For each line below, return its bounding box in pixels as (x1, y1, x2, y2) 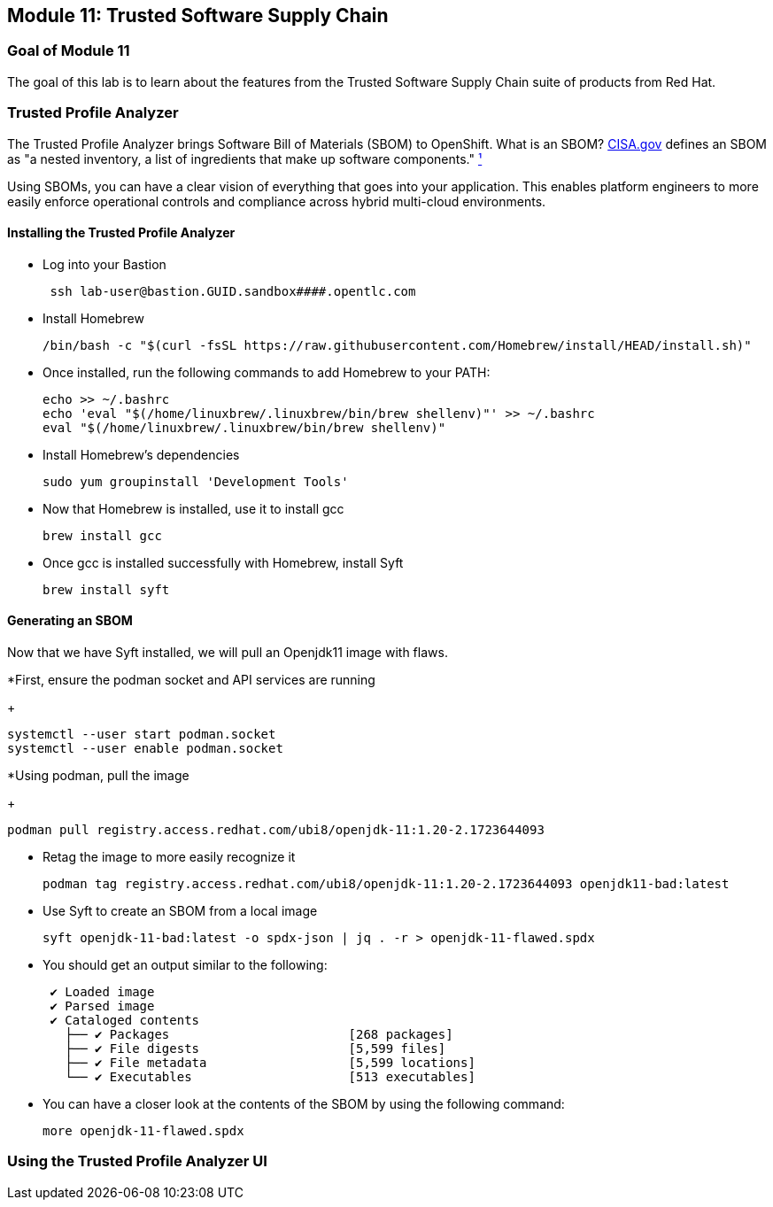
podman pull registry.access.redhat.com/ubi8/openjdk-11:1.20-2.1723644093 (7, 822, 545, 837)
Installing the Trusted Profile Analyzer (7, 225, 236, 241)
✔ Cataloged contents (50, 1012, 200, 1027)
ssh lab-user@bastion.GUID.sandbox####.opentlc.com (50, 283, 416, 298)
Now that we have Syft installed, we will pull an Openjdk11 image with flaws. (7, 644, 448, 660)
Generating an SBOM (7, 613, 133, 629)
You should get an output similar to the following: (43, 956, 328, 972)
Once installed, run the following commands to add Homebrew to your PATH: (43, 364, 491, 380)
